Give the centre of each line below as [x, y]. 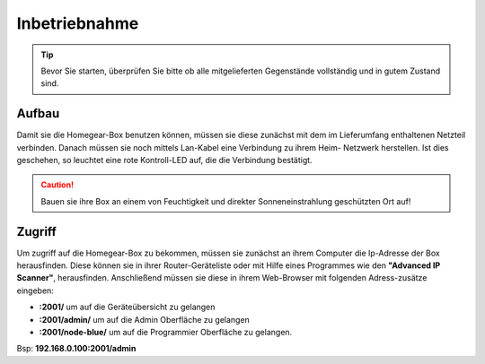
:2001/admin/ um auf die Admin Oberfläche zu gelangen [145, 319]
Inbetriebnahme [78, 23]
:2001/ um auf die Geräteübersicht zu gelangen [127, 307]
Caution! [57, 185]
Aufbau [38, 113]
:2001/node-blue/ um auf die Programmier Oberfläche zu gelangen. [166, 333]
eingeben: [35, 290]
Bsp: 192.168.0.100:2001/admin [76, 349]
